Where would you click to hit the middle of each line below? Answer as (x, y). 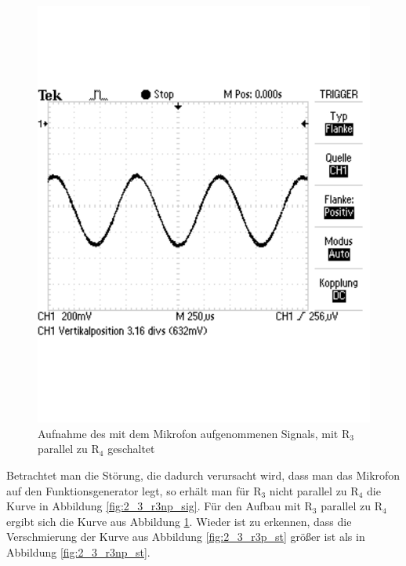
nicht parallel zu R (314, 490)
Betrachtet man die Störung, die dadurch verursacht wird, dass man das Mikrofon (203, 475)
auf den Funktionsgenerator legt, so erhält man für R (134, 490)
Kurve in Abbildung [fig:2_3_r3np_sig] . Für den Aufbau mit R (159, 506)
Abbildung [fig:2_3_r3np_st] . (78, 551)
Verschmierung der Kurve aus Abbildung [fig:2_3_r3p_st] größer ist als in (186, 537)
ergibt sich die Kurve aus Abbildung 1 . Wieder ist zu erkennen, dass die (179, 521)
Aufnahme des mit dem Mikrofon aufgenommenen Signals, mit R (194, 433)
